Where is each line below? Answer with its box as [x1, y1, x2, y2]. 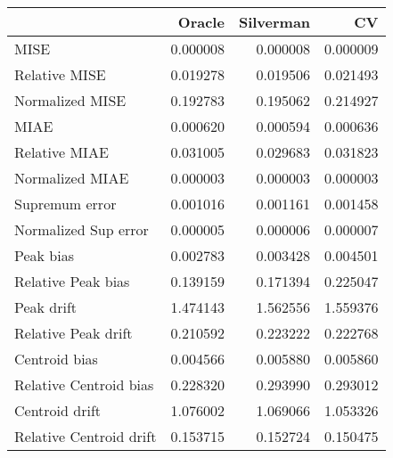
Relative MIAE [14, 142, 109, 162]
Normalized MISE [14, 90, 127, 110]
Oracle [177, 12, 225, 32]
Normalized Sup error [14, 219, 149, 240]
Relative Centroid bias [14, 374, 154, 395]
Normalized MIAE [14, 168, 129, 188]
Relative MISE [14, 64, 106, 85]
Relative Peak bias [14, 271, 130, 291]
